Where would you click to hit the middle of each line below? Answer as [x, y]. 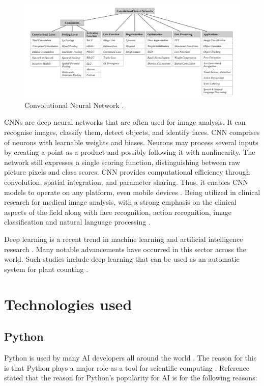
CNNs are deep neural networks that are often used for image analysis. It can [125, 122]
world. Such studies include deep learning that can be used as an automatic [122, 259]
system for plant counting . [46, 269]
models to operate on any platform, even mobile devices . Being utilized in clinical [132, 192]
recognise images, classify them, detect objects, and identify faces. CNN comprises [132, 132]
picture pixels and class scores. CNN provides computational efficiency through [127, 172]
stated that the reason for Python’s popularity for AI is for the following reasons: [131, 378]
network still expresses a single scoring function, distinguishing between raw [122, 162]
